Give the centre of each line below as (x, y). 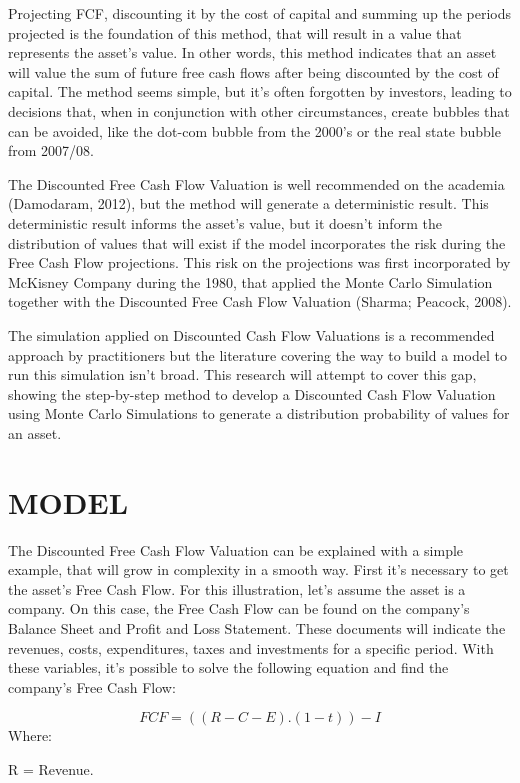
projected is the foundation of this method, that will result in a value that (235, 32)
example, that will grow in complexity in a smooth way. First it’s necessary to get (258, 569)
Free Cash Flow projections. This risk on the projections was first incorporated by (259, 262)
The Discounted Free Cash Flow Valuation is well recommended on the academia (256, 183)
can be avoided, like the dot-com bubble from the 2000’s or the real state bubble (254, 130)
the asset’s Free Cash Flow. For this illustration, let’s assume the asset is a (237, 588)
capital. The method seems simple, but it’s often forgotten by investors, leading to (260, 91)
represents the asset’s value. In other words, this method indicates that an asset (252, 52)
